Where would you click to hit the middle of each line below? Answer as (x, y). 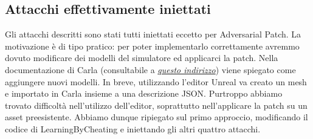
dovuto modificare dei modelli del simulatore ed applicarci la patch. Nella (142, 58)
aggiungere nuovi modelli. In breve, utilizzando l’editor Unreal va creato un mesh (156, 81)
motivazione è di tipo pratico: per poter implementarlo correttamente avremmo (152, 46)
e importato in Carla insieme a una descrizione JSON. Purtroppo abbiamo (144, 93)
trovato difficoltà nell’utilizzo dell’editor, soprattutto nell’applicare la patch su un (156, 105)
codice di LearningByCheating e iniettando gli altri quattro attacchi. (133, 128)
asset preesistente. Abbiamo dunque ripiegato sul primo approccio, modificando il (156, 117)
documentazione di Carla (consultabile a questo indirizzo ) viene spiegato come (150, 69)
